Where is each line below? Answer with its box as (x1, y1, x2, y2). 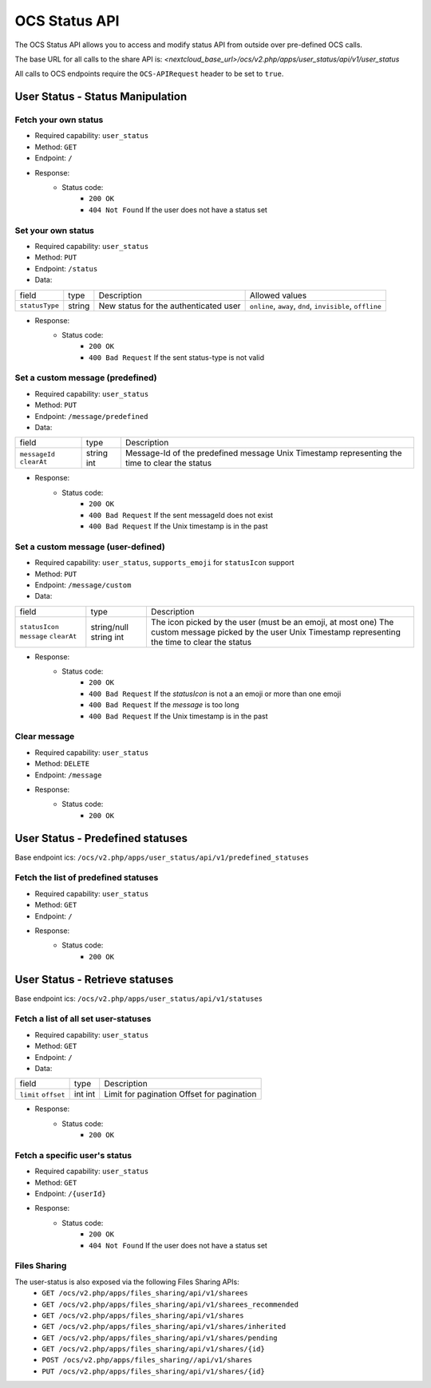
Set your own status (14, 224, 95, 235)
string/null (90, 621, 129, 632)
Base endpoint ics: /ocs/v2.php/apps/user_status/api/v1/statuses (14, 994, 263, 1003)
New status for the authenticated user (98, 300, 241, 311)
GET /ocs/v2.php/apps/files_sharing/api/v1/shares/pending (42, 1333, 279, 1343)
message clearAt (19, 632, 77, 641)
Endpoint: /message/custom (34, 579, 132, 590)
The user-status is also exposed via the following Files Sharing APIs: (14, 1277, 239, 1287)
